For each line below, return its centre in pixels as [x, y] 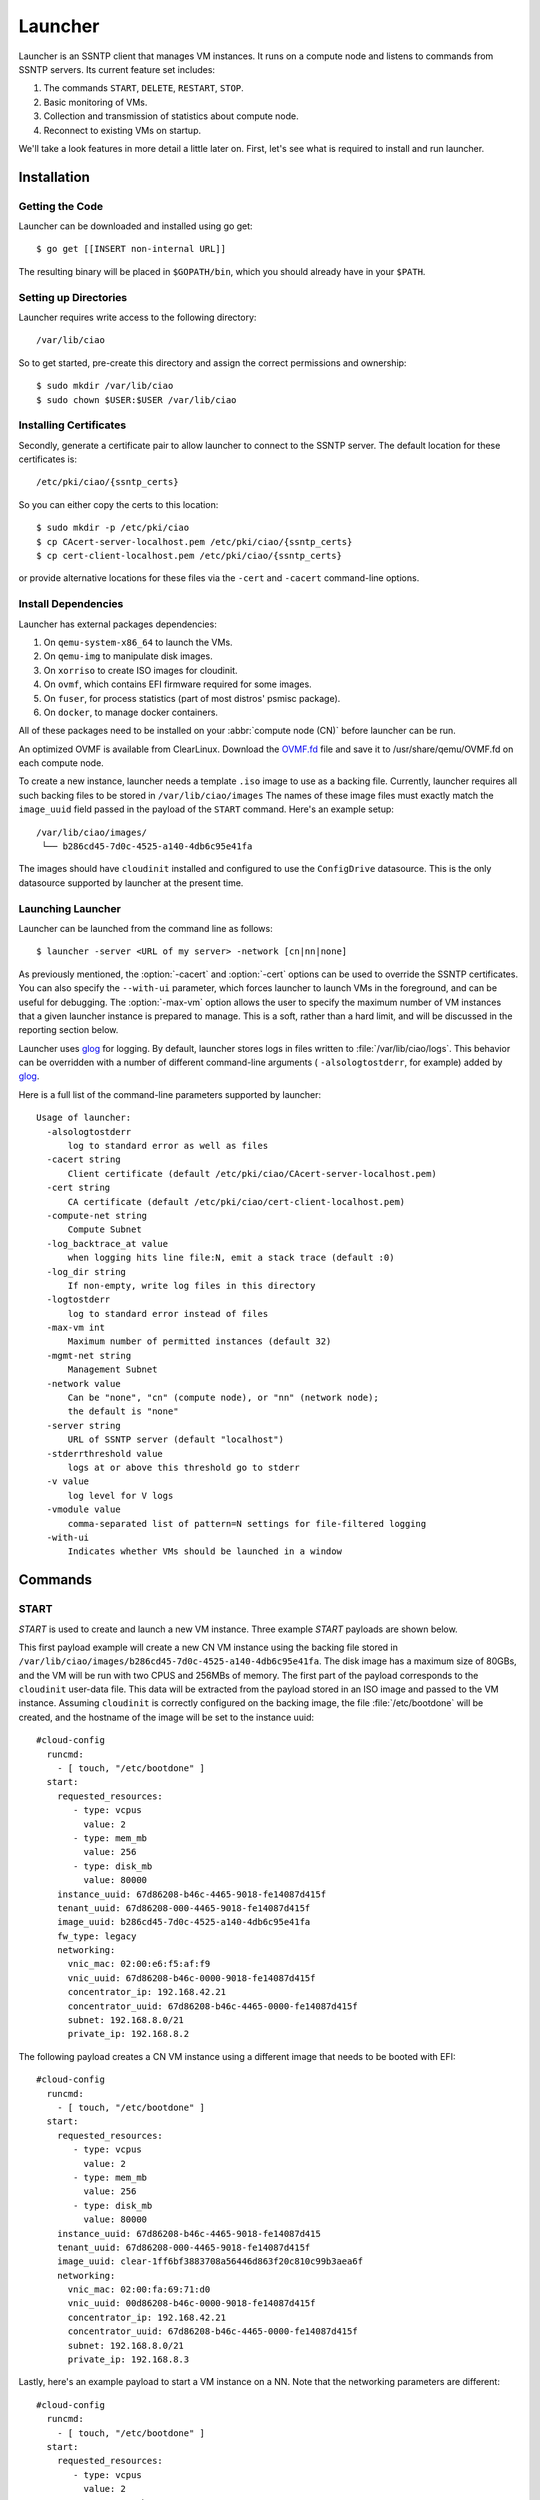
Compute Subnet [104, 1229]
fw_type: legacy [96, 1936]
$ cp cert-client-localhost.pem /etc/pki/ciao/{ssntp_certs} [189, 556]
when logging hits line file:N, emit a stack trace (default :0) [231, 1258]
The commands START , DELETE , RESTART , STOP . [143, 88]
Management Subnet [112, 1369]
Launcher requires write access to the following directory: [137, 317]
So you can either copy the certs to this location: [118, 504]
